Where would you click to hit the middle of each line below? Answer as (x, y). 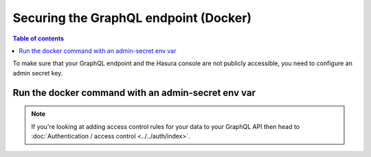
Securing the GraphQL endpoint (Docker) (132, 18)
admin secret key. (38, 73)
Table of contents (38, 38)
